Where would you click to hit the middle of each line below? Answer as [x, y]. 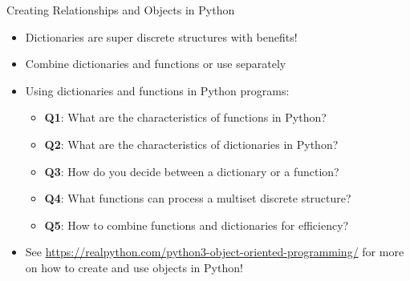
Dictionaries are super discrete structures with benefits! [161, 36]
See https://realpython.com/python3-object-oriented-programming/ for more [215, 252]
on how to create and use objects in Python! [134, 267]
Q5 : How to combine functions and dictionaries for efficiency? [197, 225]
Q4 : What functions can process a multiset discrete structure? [198, 198]
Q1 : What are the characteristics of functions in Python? [185, 117]
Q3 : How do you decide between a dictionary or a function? [192, 171]
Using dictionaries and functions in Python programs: [157, 90]
